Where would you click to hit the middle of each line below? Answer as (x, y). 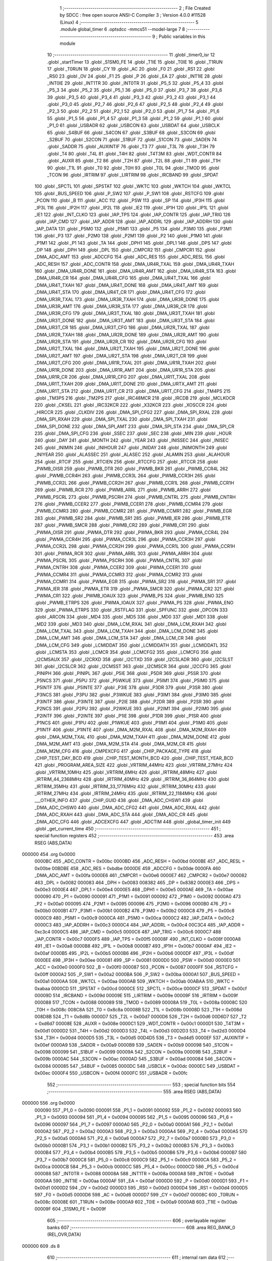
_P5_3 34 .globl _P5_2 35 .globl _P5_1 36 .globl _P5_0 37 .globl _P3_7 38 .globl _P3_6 (135, 90)
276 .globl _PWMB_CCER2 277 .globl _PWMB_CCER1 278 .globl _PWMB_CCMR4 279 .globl (129, 504)
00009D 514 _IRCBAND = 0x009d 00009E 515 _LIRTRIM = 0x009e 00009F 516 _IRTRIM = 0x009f (136, 995)
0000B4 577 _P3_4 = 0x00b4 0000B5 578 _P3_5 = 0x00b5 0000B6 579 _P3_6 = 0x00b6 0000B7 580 (141, 1153)
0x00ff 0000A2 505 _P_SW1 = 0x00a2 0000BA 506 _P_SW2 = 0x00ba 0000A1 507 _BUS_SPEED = (137, 974)
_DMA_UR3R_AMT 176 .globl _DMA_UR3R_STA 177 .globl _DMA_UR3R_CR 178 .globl (121, 306)
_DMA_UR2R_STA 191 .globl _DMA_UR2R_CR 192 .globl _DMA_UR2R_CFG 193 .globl (120, 341)
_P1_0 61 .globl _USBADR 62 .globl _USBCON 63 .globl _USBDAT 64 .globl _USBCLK (133, 126)
